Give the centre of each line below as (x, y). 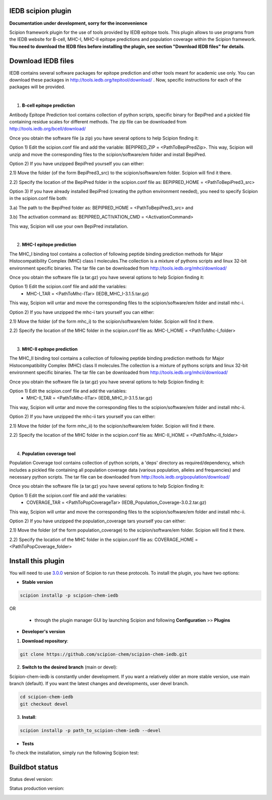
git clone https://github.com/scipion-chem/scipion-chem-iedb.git (104, 654)
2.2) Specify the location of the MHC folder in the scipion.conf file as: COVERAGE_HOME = (104, 540)
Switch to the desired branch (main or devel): (70, 667)
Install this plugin (37, 561)
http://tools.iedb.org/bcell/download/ (48, 129)
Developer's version (44, 632)
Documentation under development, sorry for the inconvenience (78, 23)
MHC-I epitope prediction (49, 245)
